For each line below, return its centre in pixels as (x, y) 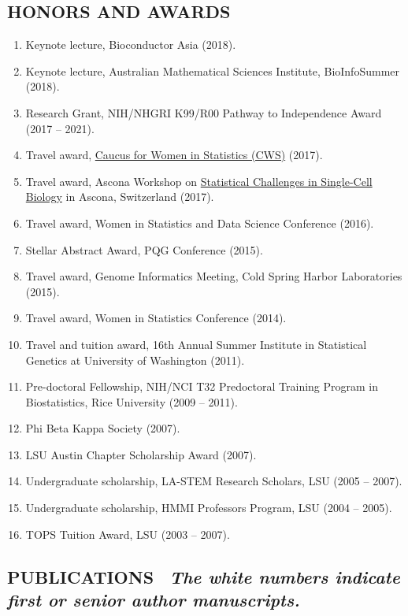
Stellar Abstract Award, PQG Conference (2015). (144, 249)
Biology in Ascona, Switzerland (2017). (120, 197)
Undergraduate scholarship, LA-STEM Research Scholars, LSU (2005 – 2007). (214, 481)
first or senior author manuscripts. (154, 600)
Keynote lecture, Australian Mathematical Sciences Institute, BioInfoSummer (213, 71)
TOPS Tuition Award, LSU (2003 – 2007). (128, 534)
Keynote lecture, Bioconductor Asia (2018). (131, 45)
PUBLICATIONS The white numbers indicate (204, 576)
